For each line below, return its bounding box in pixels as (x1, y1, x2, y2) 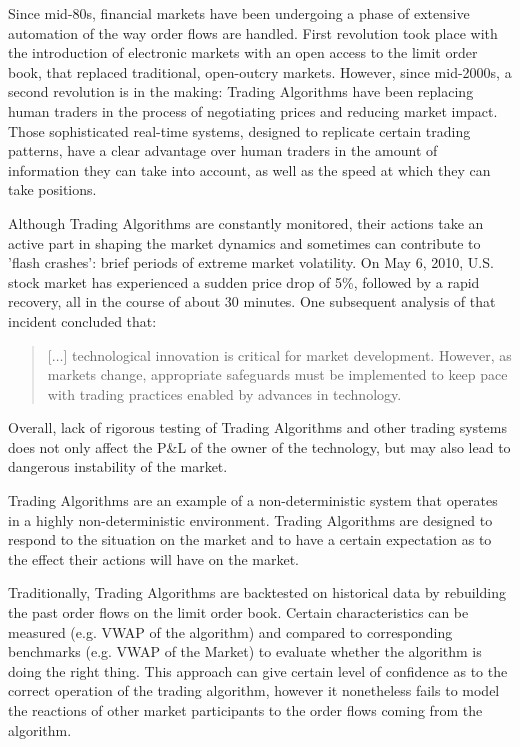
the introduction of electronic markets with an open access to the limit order (8, 42, 478, 63)
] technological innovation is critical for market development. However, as (63, 344, 512, 365)
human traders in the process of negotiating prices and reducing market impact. (8, 100, 498, 121)
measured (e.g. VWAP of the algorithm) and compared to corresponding (8, 621, 453, 642)
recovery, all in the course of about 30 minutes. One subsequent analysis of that (8, 291, 496, 312)
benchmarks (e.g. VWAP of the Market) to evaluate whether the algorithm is (8, 641, 482, 662)
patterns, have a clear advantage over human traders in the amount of (8, 140, 438, 161)
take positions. (8, 179, 97, 200)
